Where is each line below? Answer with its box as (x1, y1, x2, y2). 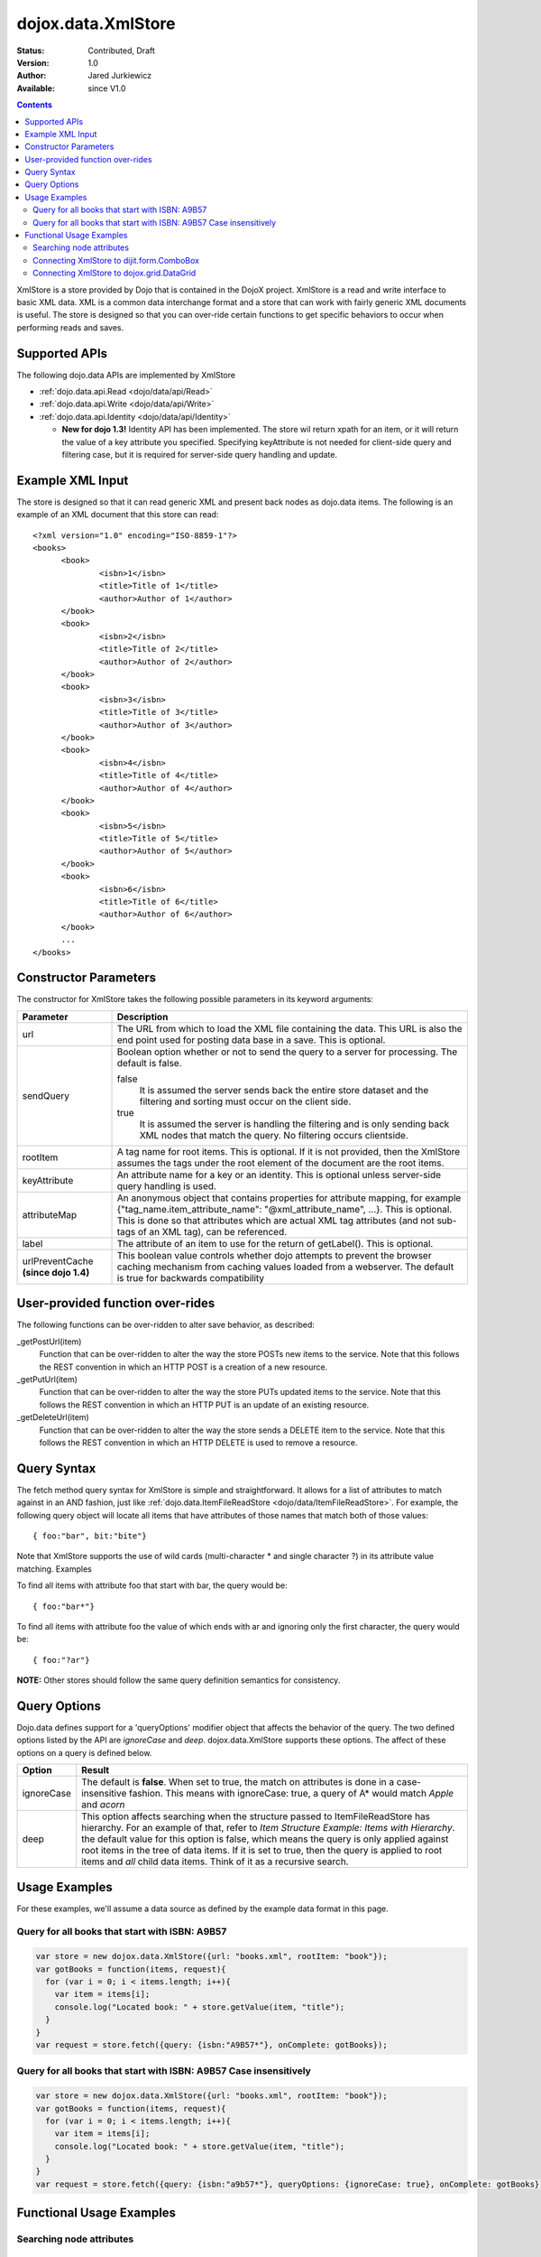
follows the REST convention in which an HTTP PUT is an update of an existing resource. (39, 1399, 370, 1410)
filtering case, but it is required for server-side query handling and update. (61, 450, 338, 460)
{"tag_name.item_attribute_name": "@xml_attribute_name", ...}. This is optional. (116, 1203, 453, 1215)
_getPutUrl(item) (16, 1373, 78, 1385)
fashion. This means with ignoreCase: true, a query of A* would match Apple (128, 1788, 454, 1800)
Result (81, 1764, 110, 1777)
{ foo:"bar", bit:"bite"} (32, 1530, 148, 1541)
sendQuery (22, 1089, 70, 1101)
